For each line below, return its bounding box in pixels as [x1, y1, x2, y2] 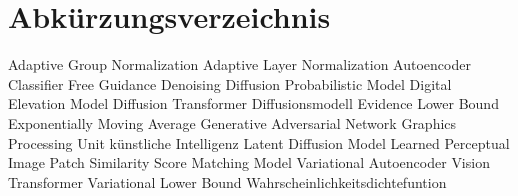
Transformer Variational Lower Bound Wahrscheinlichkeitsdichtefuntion [8, 171, 447, 192]
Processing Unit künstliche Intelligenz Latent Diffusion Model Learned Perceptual [8, 132, 510, 153]
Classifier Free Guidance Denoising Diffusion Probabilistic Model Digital [8, 73, 452, 94]
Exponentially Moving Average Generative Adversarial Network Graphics [8, 112, 457, 133]
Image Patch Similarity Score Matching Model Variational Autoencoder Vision [8, 152, 490, 173]
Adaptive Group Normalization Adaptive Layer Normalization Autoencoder [8, 54, 471, 75]
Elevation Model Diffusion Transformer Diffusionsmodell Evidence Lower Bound [8, 93, 499, 114]
